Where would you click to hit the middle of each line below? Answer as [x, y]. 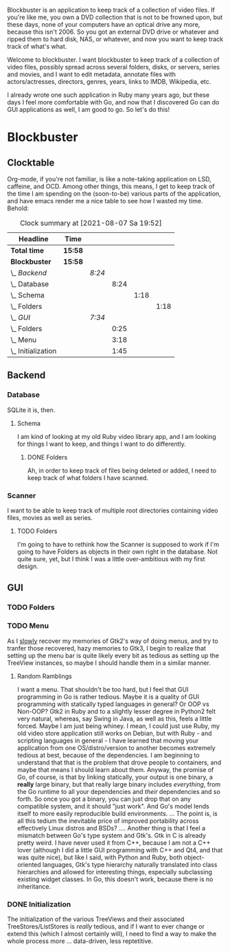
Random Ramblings [44, 676]
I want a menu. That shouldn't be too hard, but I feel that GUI [103, 689]
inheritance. [34, 886]
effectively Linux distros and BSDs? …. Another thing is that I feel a [111, 828]
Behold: [18, 208]
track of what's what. [37, 46]
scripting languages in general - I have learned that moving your [108, 740]
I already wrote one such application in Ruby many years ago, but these [108, 95]
